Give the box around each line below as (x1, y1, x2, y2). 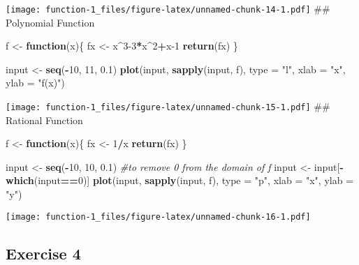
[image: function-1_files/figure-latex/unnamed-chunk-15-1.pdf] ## (6, 99, 330, 114)
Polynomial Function (6, 15, 95, 29)
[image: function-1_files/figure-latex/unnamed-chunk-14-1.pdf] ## (6, 1, 330, 15)
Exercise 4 (6, 242, 81, 264)
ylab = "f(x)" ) (6, 75, 65, 90)
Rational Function (6, 112, 83, 127)
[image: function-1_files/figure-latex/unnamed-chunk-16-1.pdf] (6, 211, 311, 222)
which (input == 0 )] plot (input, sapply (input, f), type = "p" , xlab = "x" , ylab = (6, 173, 354, 188)
